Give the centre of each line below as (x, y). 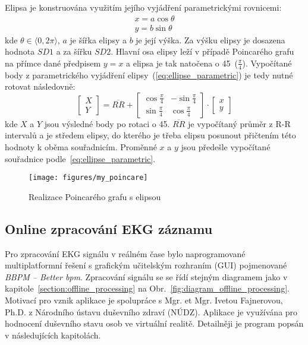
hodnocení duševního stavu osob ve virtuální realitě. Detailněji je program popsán (154, 323)
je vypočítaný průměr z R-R (239, 123)
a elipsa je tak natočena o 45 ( (182, 63)
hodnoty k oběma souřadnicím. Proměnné (81, 147)
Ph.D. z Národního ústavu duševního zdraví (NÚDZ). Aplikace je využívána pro (151, 311)
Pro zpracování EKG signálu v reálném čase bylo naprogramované (125, 253)
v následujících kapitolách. (53, 335)
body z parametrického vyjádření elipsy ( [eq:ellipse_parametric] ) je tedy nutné (149, 75)
